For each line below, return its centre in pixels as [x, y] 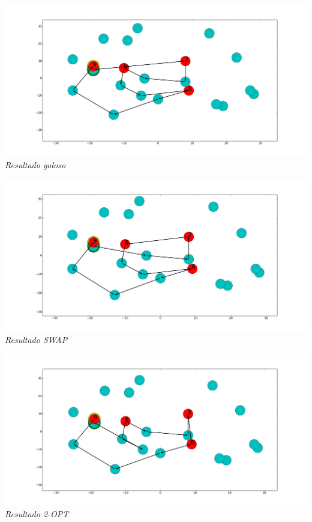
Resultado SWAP [36, 339]
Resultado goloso [35, 165]
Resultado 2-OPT [37, 514]
